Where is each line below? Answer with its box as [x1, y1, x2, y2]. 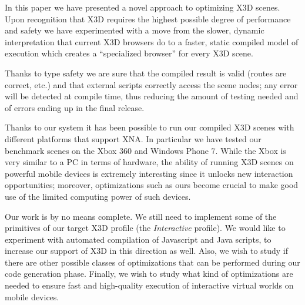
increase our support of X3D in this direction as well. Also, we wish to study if [5, 244, 288, 257]
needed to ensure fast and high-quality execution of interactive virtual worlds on [5, 279, 294, 291]
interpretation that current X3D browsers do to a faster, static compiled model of [5, 35, 299, 48]
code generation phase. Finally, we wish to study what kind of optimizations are [5, 267, 293, 280]
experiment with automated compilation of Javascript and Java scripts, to [5, 233, 272, 245]
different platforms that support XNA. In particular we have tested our [5, 132, 262, 145]
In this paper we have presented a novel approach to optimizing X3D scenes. [5, 1, 280, 13]
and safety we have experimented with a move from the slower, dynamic [5, 24, 264, 36]
